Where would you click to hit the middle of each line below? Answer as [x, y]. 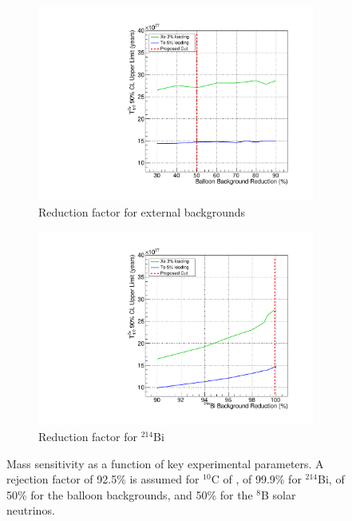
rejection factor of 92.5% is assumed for [103, 479]
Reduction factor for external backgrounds [142, 211]
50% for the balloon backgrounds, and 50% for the [130, 494]
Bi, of [331, 479]
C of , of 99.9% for [256, 479]
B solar [278, 494]
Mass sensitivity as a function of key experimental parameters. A [165, 463]
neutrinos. [31, 510]
